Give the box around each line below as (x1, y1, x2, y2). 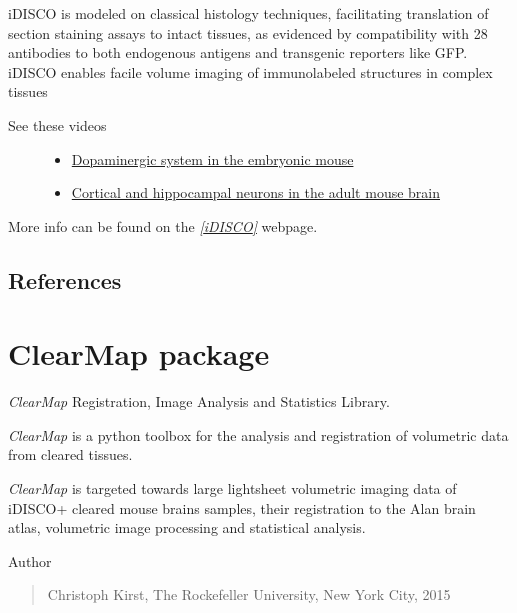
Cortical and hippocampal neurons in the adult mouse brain (71, 182, 441, 203)
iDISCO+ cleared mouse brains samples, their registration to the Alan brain (8, 497, 476, 518)
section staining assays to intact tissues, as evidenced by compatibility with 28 (8, 22, 488, 43)
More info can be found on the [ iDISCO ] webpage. (8, 215, 318, 236)
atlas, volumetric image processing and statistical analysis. (8, 517, 366, 538)
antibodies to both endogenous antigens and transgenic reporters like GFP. (8, 42, 468, 63)
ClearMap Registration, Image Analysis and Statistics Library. (8, 391, 390, 412)
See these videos (8, 114, 107, 135)
